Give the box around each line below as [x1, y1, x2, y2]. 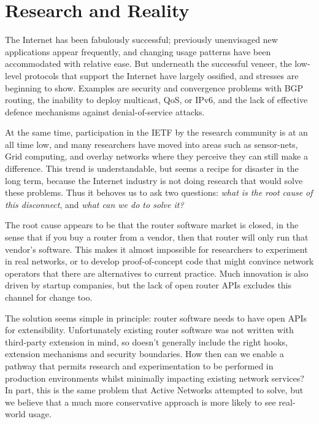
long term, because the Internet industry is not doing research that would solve [5, 174, 303, 187]
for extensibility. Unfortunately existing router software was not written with [5, 323, 294, 336]
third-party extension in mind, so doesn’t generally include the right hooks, [5, 335, 288, 348]
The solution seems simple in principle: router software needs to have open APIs [5, 311, 307, 324]
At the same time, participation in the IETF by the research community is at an [5, 126, 308, 139]
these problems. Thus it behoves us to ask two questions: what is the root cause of [5, 186, 313, 199]
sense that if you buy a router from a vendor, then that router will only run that [5, 231, 309, 244]
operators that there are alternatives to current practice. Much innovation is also [5, 266, 309, 279]
